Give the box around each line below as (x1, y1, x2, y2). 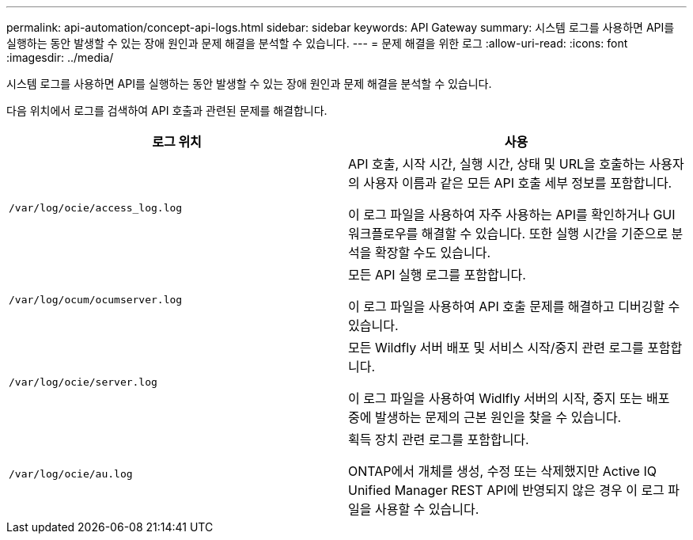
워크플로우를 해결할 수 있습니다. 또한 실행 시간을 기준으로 (348, 226, 668, 241)
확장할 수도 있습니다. (374, 245, 491, 260)
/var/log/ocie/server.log (9, 375, 157, 388)
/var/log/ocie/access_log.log (9, 201, 183, 214)
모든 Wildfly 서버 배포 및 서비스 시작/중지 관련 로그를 (348, 340, 644, 356)
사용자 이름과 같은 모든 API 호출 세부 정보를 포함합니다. (363, 175, 672, 191)
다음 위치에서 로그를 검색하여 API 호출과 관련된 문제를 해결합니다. (6, 104, 328, 117)
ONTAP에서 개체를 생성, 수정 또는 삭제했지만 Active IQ (348, 463, 657, 479)
